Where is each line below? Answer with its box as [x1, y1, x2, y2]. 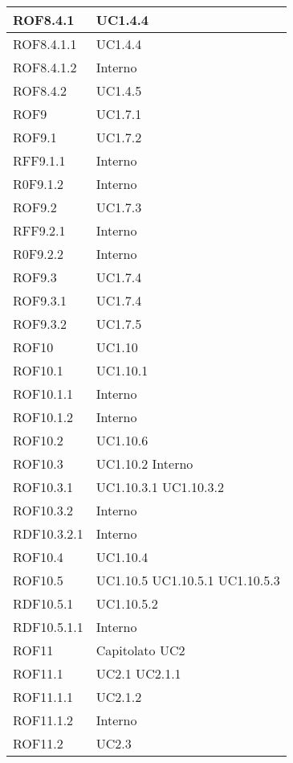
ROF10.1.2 [13, 408, 74, 426]
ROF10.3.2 [13, 501, 74, 519]
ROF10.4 [13, 548, 63, 566]
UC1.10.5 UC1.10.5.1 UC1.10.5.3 [96, 571, 280, 589]
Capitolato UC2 [96, 641, 185, 659]
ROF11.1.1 [13, 687, 74, 706]
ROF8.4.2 [13, 81, 67, 100]
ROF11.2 [13, 734, 63, 753]
